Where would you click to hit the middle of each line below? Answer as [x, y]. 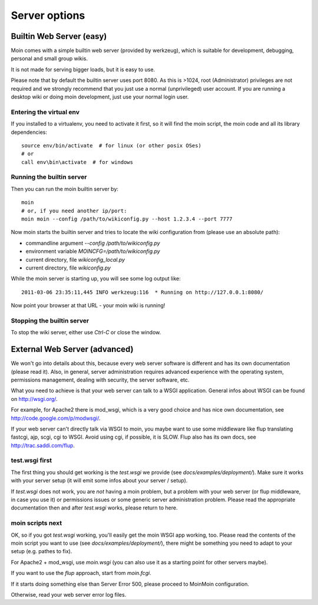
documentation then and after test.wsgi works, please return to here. [94, 508]
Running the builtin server [49, 177]
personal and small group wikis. [49, 58]
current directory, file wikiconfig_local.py [75, 259]
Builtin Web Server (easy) [59, 36]
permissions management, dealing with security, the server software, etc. [100, 380]
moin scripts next [36, 523]
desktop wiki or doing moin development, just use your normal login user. [100, 97]
